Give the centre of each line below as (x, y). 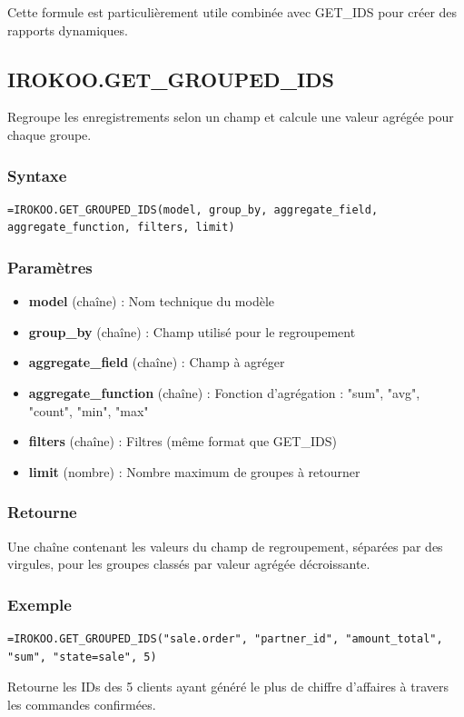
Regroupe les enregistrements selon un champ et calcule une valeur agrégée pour (231, 117)
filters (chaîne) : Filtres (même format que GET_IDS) (183, 441)
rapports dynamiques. (68, 30)
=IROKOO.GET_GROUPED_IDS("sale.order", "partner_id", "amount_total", (225, 638)
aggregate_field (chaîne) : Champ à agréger (157, 362)
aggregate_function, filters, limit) (121, 228)
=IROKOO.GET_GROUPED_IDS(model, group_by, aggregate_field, (193, 209)
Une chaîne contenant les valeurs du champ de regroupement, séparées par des (225, 546)
